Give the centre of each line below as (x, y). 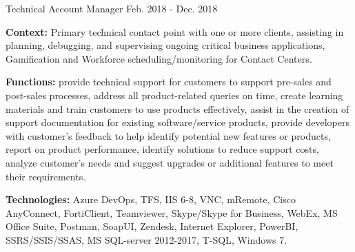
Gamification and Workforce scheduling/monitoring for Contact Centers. (159, 58)
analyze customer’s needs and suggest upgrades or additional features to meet (170, 162)
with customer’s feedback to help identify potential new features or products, (168, 135)
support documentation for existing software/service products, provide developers (177, 122)
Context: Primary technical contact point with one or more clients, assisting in (175, 31)
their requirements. (46, 176)
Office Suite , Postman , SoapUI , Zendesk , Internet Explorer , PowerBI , (152, 226)
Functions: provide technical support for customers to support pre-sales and (169, 82)
